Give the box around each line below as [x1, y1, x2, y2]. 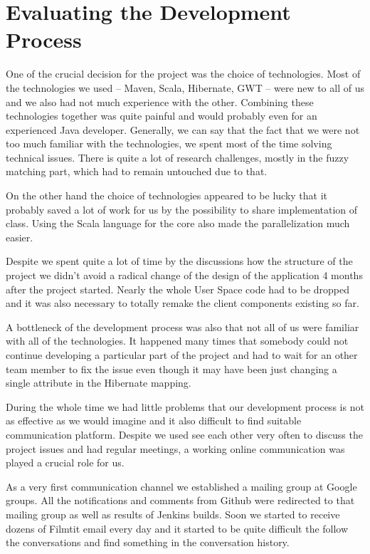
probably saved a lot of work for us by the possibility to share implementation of [6, 202, 358, 216]
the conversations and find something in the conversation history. [6, 535, 290, 550]
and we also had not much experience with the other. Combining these [6, 94, 314, 109]
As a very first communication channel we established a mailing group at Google [6, 479, 357, 493]
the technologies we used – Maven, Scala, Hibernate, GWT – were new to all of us [6, 80, 364, 95]
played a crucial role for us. [6, 455, 125, 470]
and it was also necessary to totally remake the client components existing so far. [6, 296, 359, 310]
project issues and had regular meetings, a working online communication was [6, 441, 345, 456]
